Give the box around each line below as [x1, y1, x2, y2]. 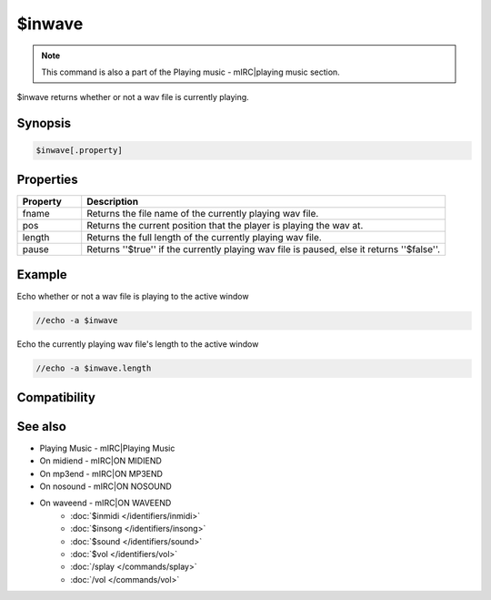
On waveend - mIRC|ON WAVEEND [39, 497, 172, 509]
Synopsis [16, 116, 72, 131]
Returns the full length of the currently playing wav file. [86, 230, 322, 243]
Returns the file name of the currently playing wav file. [86, 207, 319, 219]
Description [86, 195, 139, 208]
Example [16, 267, 67, 282]
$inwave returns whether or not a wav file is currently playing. [16, 92, 249, 103]
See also [16, 419, 67, 434]
